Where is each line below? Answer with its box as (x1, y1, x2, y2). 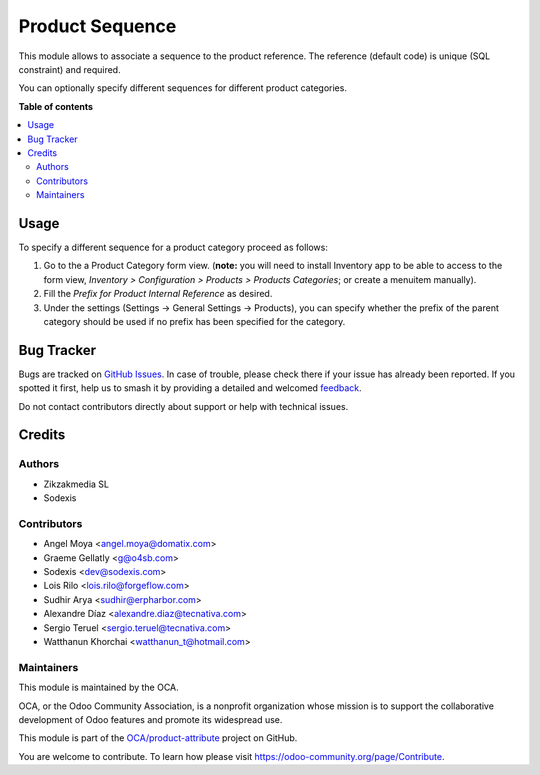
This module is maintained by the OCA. (18, 681, 179, 694)
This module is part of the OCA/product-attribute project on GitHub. (18, 732, 298, 744)
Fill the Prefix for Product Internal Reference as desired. (43, 288, 273, 300)
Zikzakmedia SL (43, 478, 110, 490)
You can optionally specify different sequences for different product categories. (18, 82, 347, 94)
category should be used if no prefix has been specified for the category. (43, 315, 346, 327)
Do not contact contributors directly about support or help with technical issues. (18, 400, 349, 412)
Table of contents (18, 100, 94, 112)
